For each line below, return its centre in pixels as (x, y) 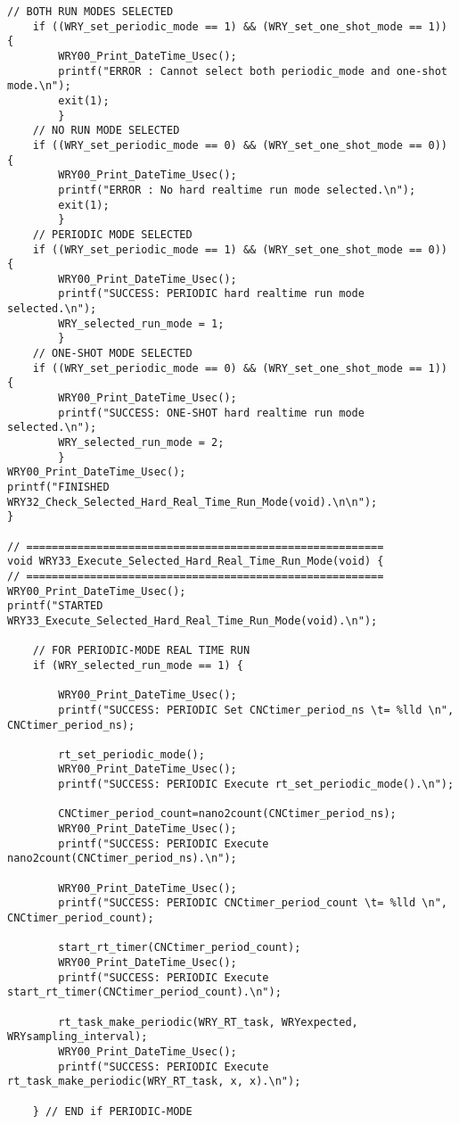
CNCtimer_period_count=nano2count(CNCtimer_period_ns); (227, 814)
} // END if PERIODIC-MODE (112, 1111)
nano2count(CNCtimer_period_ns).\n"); (122, 859)
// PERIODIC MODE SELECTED (112, 234)
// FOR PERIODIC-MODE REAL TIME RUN (141, 651)
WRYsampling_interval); (78, 1037)
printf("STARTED (55, 606)
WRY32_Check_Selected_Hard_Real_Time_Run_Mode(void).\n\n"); (193, 502)
